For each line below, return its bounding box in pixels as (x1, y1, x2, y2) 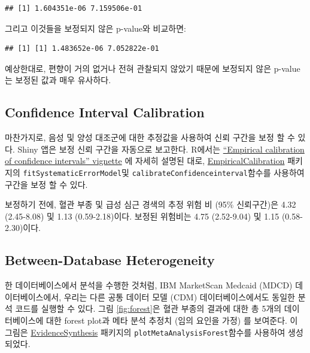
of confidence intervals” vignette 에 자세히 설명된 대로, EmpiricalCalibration (5, 154, 285, 167)
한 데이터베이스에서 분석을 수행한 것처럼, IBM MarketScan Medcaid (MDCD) (5, 279, 293, 291)
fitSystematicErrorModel (23, 169, 122, 178)
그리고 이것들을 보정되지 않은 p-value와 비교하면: (5, 22, 186, 34)
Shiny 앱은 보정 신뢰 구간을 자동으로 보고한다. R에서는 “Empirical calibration (17, 142, 305, 155)
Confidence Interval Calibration (5, 103, 205, 121)
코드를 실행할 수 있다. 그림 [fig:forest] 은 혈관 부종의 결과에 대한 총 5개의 (15, 302, 282, 315)
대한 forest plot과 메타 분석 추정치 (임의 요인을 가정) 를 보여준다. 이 (46, 314, 298, 326)
